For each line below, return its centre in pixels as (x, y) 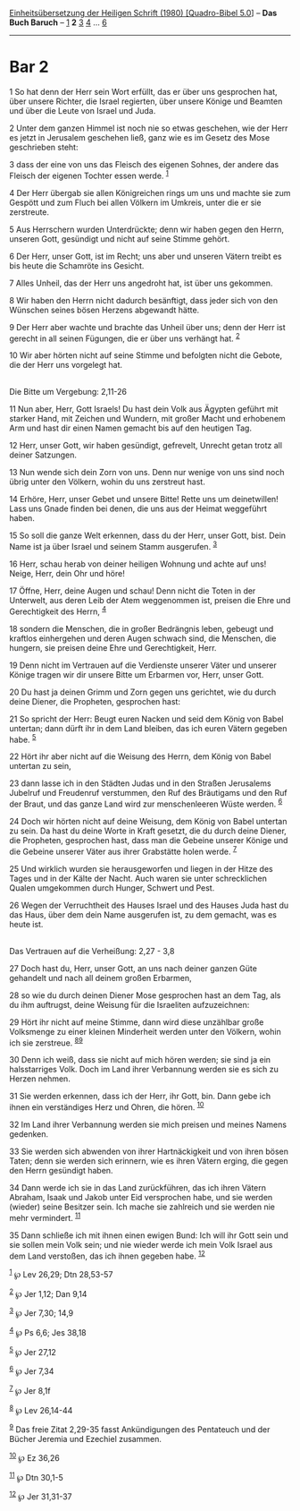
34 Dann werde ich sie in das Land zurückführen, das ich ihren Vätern (137, 1187)
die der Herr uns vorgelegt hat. (66, 365)
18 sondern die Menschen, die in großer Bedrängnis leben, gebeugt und (142, 628)
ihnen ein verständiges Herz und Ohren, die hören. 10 (107, 1106)
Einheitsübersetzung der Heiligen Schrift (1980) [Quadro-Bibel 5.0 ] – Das (143, 13)
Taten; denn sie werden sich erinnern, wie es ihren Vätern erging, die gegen (149, 1161)
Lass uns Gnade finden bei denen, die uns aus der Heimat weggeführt (138, 508)
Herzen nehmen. (40, 1079)
